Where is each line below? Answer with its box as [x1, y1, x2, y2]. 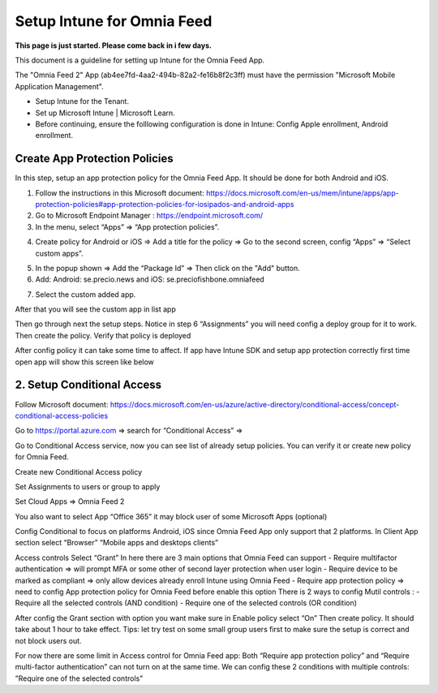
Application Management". [15, 81, 105, 91]
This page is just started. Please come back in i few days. [15, 41, 213, 50]
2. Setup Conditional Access [15, 378, 162, 392]
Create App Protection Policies [15, 152, 174, 166]
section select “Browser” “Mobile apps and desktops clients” [15, 538, 219, 548]
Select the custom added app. [35, 289, 136, 299]
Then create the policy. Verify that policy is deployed [15, 330, 191, 340]
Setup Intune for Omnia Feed [15, 12, 213, 30]
